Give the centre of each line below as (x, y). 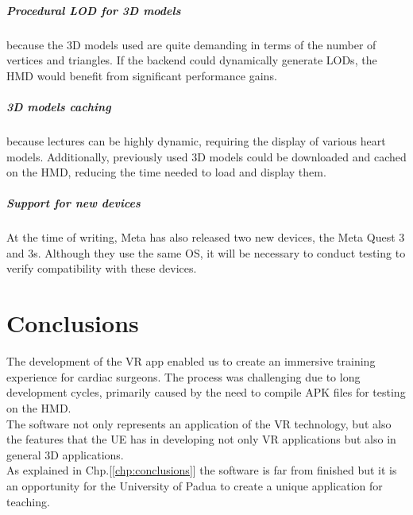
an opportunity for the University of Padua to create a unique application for (195, 485)
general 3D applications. (65, 454)
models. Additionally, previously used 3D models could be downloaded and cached (206, 156)
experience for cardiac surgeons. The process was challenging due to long (183, 376)
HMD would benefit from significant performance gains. (142, 75)
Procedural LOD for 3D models (94, 10)
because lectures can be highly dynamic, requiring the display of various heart (196, 140)
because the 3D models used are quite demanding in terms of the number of (191, 44)
